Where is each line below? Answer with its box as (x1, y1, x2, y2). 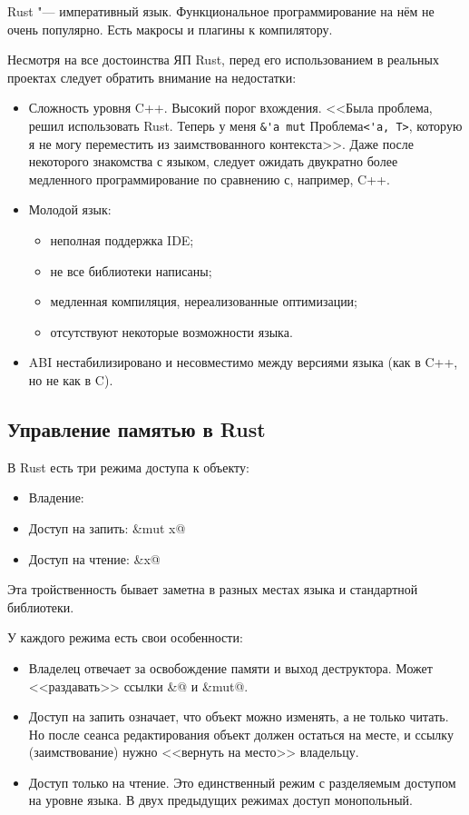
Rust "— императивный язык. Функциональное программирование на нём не (7, 2, 435, 20)
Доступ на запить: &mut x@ (28, 518, 186, 537)
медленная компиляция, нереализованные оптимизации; (50, 292, 358, 311)
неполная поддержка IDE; (50, 231, 194, 249)
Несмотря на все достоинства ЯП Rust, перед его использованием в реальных (7, 50, 439, 69)
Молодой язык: (28, 200, 112, 219)
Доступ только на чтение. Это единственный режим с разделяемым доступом (28, 772, 456, 791)
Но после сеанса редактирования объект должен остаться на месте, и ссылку (28, 724, 454, 743)
